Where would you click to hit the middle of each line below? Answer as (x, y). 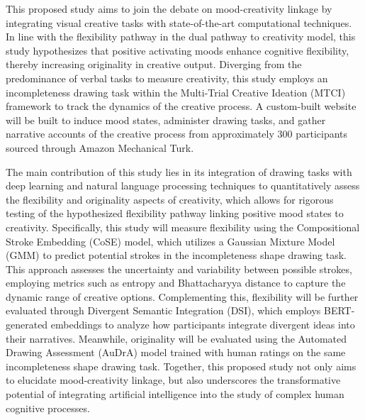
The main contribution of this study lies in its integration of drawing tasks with (179, 171)
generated (27, 325)
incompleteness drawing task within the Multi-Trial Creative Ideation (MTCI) (176, 92)
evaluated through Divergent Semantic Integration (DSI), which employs (163, 310)
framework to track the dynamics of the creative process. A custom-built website (181, 106)
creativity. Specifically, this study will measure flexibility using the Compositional (183, 227)
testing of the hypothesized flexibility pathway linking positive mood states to (175, 213)
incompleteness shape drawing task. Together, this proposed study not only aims (181, 366)
